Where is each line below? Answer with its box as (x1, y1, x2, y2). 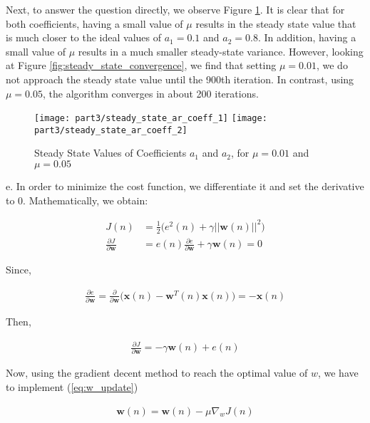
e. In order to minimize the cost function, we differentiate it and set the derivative (6, 179, 364, 194)
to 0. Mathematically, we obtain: (6, 192, 148, 207)
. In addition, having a (257, 30, 356, 45)
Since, (6, 262, 31, 277)
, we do (316, 58, 348, 73)
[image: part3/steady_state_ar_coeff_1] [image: (34, 113, 267, 124)
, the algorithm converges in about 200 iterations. (43, 85, 259, 100)
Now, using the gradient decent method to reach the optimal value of (6, 365, 308, 380)
